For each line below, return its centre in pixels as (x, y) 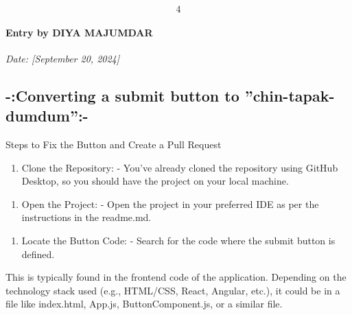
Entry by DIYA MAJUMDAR (79, 32)
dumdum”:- (47, 116)
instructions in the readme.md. (86, 217)
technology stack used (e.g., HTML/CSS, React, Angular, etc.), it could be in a (173, 290)
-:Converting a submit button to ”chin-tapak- (170, 95)
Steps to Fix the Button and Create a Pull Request (114, 144)
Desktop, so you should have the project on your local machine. (155, 181)
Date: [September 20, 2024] (63, 58)
